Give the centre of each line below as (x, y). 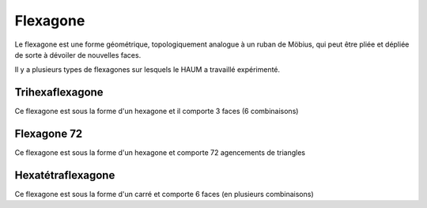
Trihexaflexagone (59, 92)
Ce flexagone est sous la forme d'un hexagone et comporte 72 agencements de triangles (160, 153)
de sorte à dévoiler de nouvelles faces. (78, 55)
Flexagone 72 (49, 134)
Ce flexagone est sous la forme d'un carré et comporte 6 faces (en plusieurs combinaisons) (164, 195)
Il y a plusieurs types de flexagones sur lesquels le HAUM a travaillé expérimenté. (147, 70)
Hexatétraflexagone (65, 175)
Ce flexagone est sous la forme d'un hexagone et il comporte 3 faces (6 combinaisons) (157, 112)
